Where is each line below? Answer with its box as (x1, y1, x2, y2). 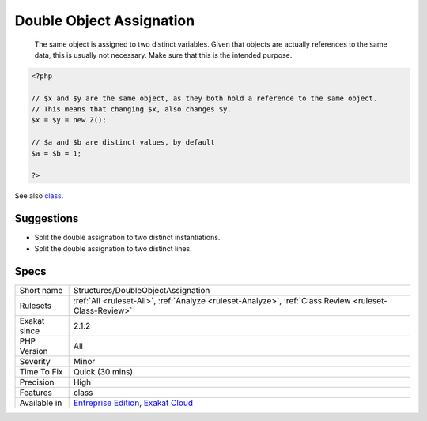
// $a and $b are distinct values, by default (31, 138, 215, 147)
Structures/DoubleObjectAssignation (73, 284, 210, 295)
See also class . (14, 191, 64, 201)
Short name (19, 284, 63, 295)
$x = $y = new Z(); (31, 115, 107, 125)
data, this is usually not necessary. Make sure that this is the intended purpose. (34, 50, 293, 59)
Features (19, 387, 53, 398)
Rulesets (19, 300, 51, 311)
